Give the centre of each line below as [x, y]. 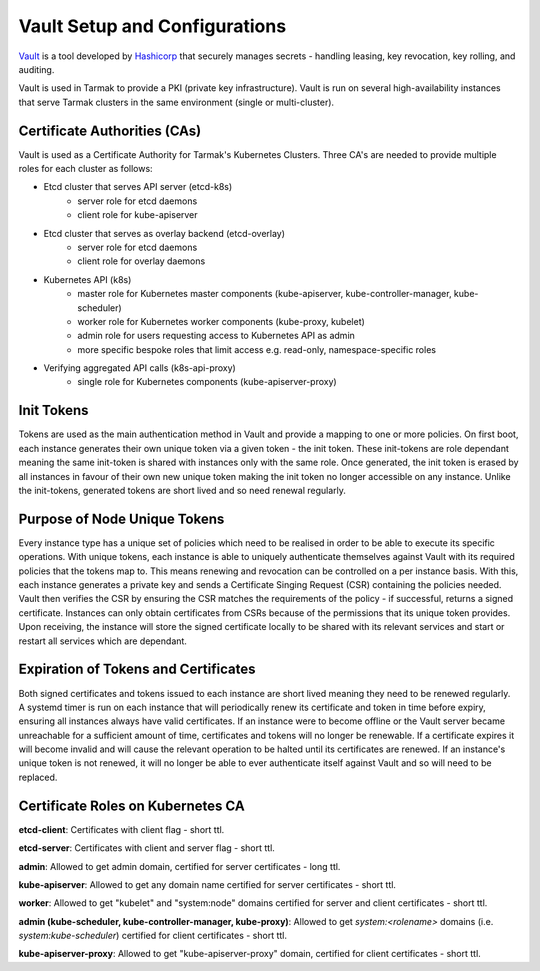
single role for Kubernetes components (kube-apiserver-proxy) [207, 382]
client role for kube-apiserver [138, 215]
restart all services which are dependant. [102, 641]
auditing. [36, 69]
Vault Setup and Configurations [152, 26]
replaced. [38, 777]
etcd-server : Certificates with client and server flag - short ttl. [146, 848]
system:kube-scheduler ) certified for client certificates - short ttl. [153, 936]
